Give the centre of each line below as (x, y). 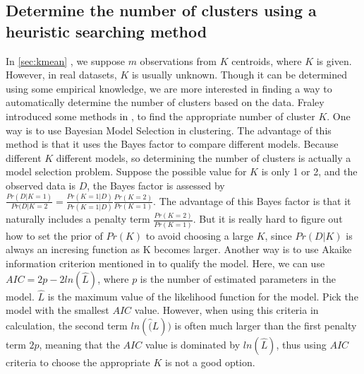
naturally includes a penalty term (78, 219)
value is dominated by (193, 344)
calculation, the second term (67, 325)
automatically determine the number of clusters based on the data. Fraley (165, 102)
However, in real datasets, (61, 75)
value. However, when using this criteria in (226, 310)
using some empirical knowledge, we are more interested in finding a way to (169, 88)
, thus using (301, 344)
